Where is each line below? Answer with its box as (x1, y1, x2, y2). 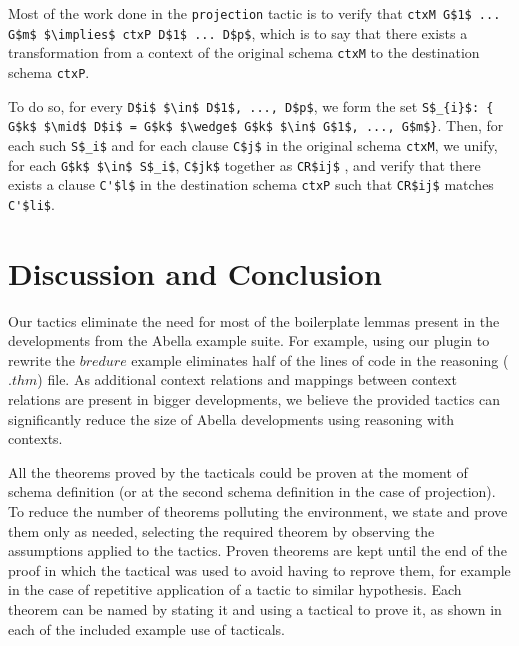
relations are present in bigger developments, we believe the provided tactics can (8, 389, 501, 410)
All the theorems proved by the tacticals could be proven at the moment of (8, 461, 468, 482)
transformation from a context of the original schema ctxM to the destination (8, 42, 480, 63)
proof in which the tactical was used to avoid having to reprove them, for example (8, 559, 511, 580)
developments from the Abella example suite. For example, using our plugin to (8, 330, 490, 351)
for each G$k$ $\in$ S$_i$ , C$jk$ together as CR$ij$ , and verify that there (8, 154, 481, 175)
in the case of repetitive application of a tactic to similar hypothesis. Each (8, 579, 462, 600)
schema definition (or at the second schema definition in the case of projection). (8, 481, 496, 502)
